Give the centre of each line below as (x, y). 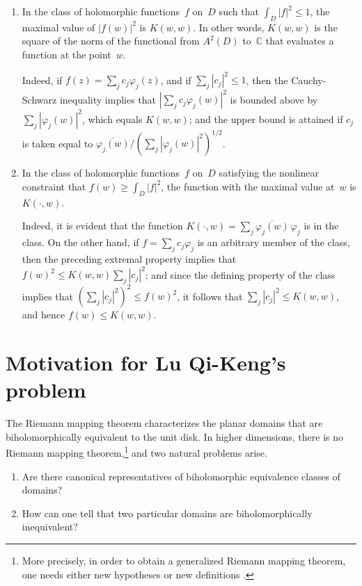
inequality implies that (108, 99)
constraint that (54, 186)
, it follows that (210, 296)
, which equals (112, 119)
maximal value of (58, 27)
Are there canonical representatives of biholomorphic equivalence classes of (181, 476)
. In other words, (229, 27)
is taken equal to (57, 143)
